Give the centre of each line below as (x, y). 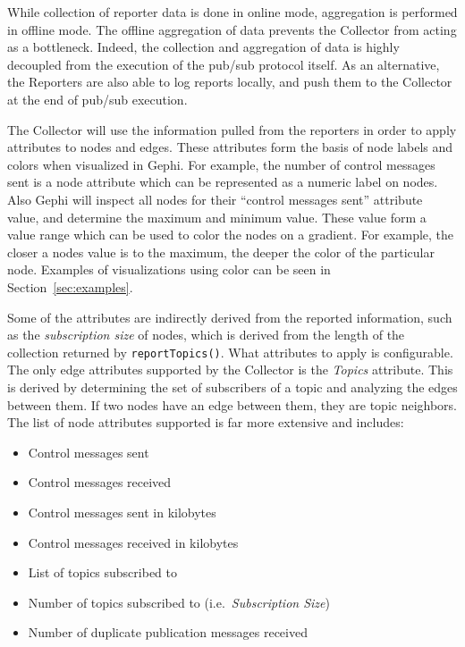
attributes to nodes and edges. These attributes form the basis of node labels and (230, 147)
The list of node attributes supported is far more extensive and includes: (206, 422)
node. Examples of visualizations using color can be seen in (169, 269)
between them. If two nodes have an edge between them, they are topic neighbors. (232, 404)
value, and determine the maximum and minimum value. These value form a (217, 217)
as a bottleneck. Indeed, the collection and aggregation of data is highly (203, 47)
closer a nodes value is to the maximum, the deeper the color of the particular (221, 252)
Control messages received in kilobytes (133, 542)
